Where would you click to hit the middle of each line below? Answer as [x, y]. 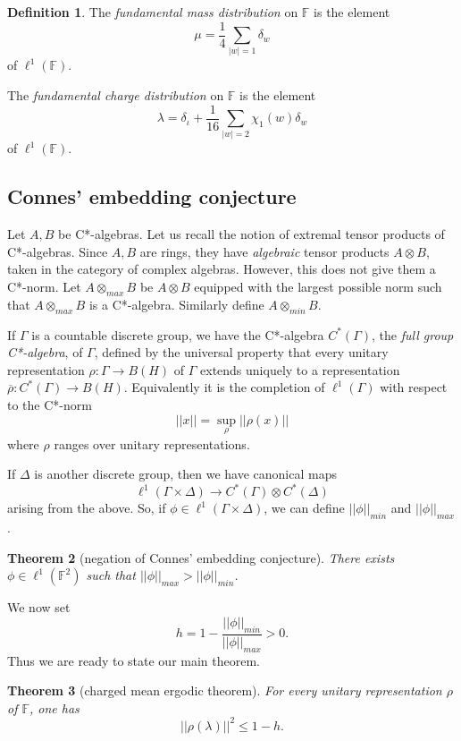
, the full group [413, 334]
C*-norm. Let [44, 286]
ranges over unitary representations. [152, 443]
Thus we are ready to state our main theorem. [134, 660]
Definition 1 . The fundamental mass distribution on [153, 12]
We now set [39, 607]
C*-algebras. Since [58, 251]
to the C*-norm [50, 404]
